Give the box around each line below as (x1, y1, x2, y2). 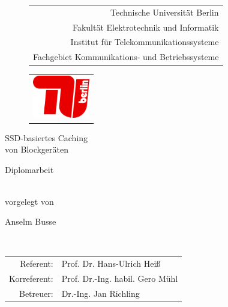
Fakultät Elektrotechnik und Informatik (72, 20, 219, 33)
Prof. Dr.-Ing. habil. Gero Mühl (61, 272, 178, 285)
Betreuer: (19, 287, 53, 300)
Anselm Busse (5, 215, 56, 228)
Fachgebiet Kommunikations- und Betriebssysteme (33, 50, 219, 63)
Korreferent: (9, 272, 53, 285)
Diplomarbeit (5, 163, 54, 175)
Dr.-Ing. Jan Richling (61, 287, 140, 300)
